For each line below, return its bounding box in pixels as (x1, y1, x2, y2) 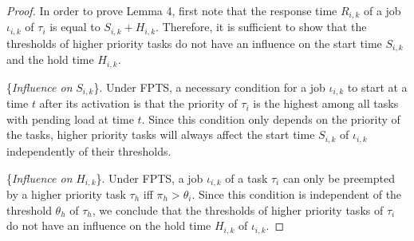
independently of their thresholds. (6, 142, 172, 159)
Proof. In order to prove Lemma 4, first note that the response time (6, 2, 337, 18)
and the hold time (6, 51, 94, 68)
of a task (225, 169, 268, 186)
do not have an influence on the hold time (6, 217, 211, 234)
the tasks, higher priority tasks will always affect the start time (6, 126, 315, 143)
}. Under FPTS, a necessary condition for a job (93, 78, 325, 95)
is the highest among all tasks (253, 95, 399, 112)
